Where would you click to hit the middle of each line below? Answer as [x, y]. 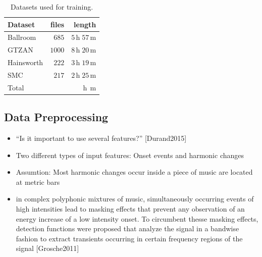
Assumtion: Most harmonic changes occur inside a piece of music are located [134, 172]
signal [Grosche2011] [47, 248]
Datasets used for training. [52, 7]
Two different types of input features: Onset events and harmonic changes [130, 155]
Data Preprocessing [56, 117]
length [85, 24]
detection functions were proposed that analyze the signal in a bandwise [127, 228]
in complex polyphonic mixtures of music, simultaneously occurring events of [135, 199]
